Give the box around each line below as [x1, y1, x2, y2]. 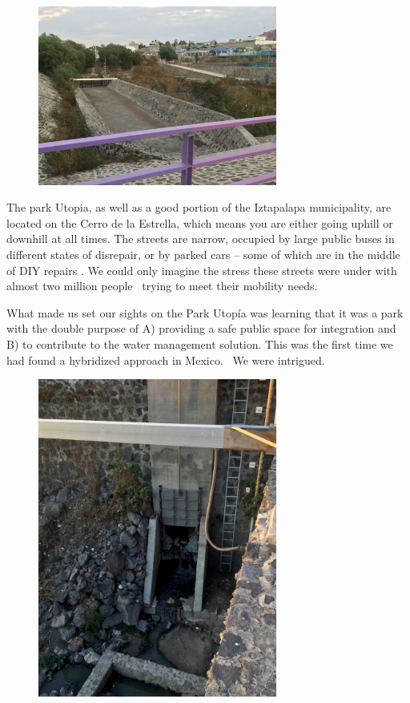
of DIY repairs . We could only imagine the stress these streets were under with [6, 261, 397, 278]
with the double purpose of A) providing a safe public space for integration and [6, 320, 396, 337]
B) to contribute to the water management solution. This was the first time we [6, 335, 393, 352]
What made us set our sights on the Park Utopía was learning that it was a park [6, 304, 404, 321]
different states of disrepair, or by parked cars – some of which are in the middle [6, 245, 400, 262]
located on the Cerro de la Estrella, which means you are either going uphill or [6, 214, 393, 231]
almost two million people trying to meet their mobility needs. [6, 277, 318, 294]
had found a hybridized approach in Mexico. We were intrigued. [6, 351, 325, 368]
